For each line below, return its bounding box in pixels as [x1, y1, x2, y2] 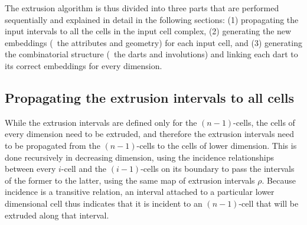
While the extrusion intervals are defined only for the [5, 116, 197, 128]
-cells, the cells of [233, 116, 295, 128]
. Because [262, 174, 296, 186]
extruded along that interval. [5, 208, 109, 221]
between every [5, 162, 56, 175]
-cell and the [61, 162, 107, 175]
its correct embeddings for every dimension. [5, 59, 162, 71]
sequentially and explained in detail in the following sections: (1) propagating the [5, 13, 299, 25]
